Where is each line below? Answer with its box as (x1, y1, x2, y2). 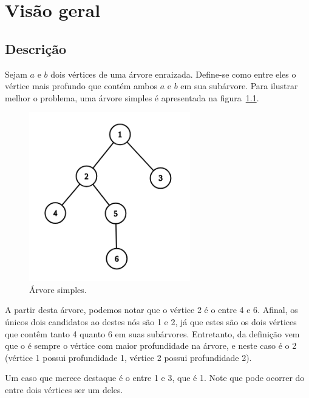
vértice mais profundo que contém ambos (5, 79, 158, 92)
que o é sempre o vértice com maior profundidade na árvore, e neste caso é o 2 (5, 339, 297, 352)
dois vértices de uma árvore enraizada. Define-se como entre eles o (50, 67, 296, 80)
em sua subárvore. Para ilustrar (180, 79, 298, 92)
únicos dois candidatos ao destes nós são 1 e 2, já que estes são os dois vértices (5, 315, 297, 328)
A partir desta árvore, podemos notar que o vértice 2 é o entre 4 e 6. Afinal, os (5, 303, 298, 316)
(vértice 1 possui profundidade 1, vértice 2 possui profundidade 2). (5, 351, 252, 363)
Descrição (5, 39, 67, 58)
